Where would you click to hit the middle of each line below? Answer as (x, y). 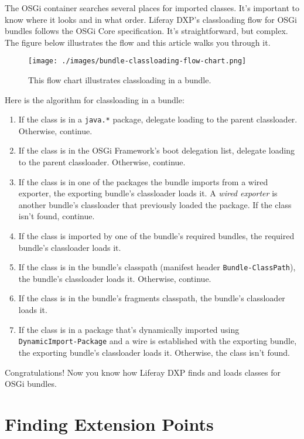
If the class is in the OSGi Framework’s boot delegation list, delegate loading (157, 150)
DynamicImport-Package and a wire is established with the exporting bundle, (158, 341)
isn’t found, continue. (57, 216)
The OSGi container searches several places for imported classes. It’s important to (152, 8)
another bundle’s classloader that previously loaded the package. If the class (155, 204)
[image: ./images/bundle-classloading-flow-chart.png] (137, 61)
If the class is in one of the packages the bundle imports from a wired (143, 181)
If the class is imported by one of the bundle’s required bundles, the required (156, 236)
